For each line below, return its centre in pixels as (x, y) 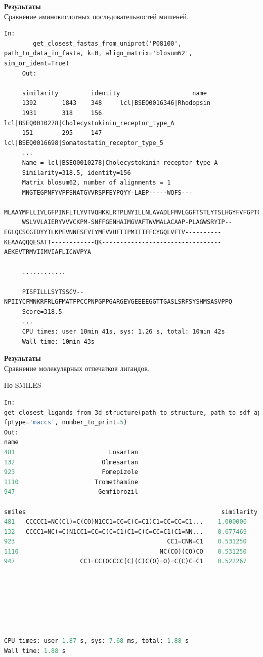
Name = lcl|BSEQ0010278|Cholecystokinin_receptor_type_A (120, 162)
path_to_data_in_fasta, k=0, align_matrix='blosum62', (98, 53)
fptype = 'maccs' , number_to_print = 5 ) (66, 423)
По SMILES (23, 385)
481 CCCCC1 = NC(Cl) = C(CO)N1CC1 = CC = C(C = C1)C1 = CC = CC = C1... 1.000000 (125, 522)
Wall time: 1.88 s (35, 651)
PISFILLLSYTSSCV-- (53, 292)
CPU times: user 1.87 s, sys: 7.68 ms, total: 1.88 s (97, 641)
